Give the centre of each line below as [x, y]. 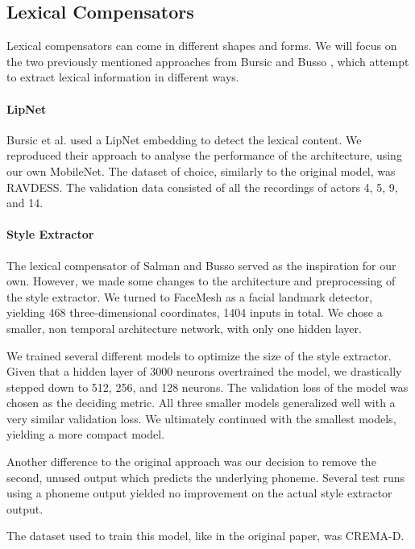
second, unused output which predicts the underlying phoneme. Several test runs [206, 477]
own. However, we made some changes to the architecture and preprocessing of [201, 281]
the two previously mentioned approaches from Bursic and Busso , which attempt [208, 61]
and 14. [25, 203]
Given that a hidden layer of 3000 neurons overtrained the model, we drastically [204, 371]
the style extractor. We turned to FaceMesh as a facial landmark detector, [190, 296]
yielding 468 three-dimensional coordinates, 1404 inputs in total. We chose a [195, 312]
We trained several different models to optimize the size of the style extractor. [199, 355]
